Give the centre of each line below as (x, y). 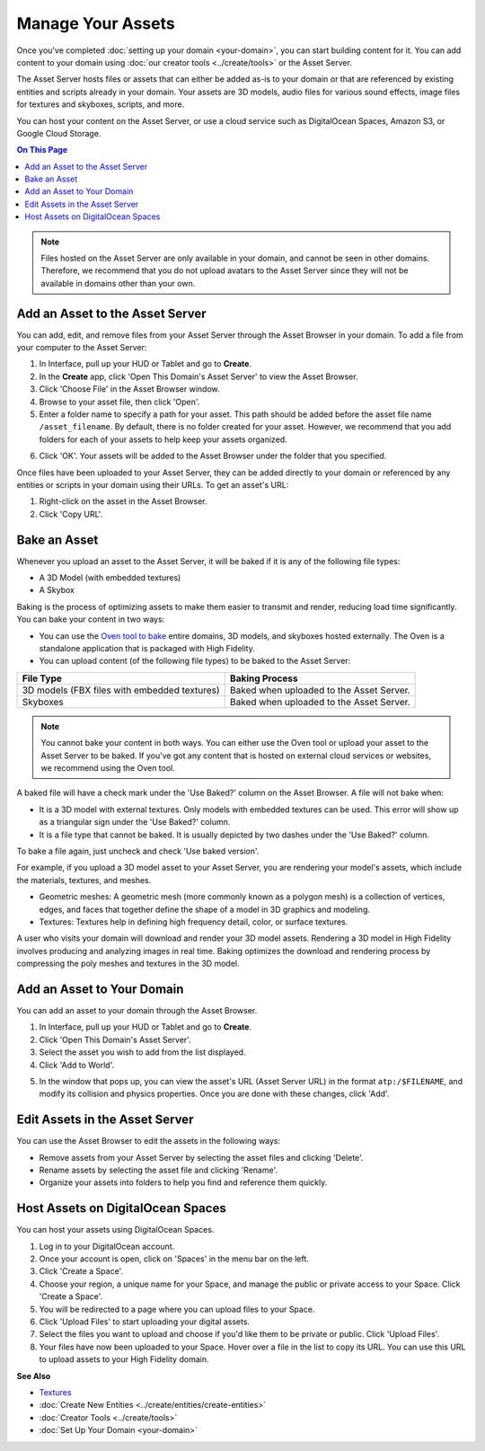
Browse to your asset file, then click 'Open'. (119, 402)
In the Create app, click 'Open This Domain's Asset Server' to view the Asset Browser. (198, 376)
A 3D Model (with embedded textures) (110, 578)
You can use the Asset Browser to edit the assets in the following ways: (149, 1141)
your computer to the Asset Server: (82, 348)
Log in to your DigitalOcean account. (107, 1246)
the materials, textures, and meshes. (84, 880)
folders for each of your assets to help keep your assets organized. (163, 439)
